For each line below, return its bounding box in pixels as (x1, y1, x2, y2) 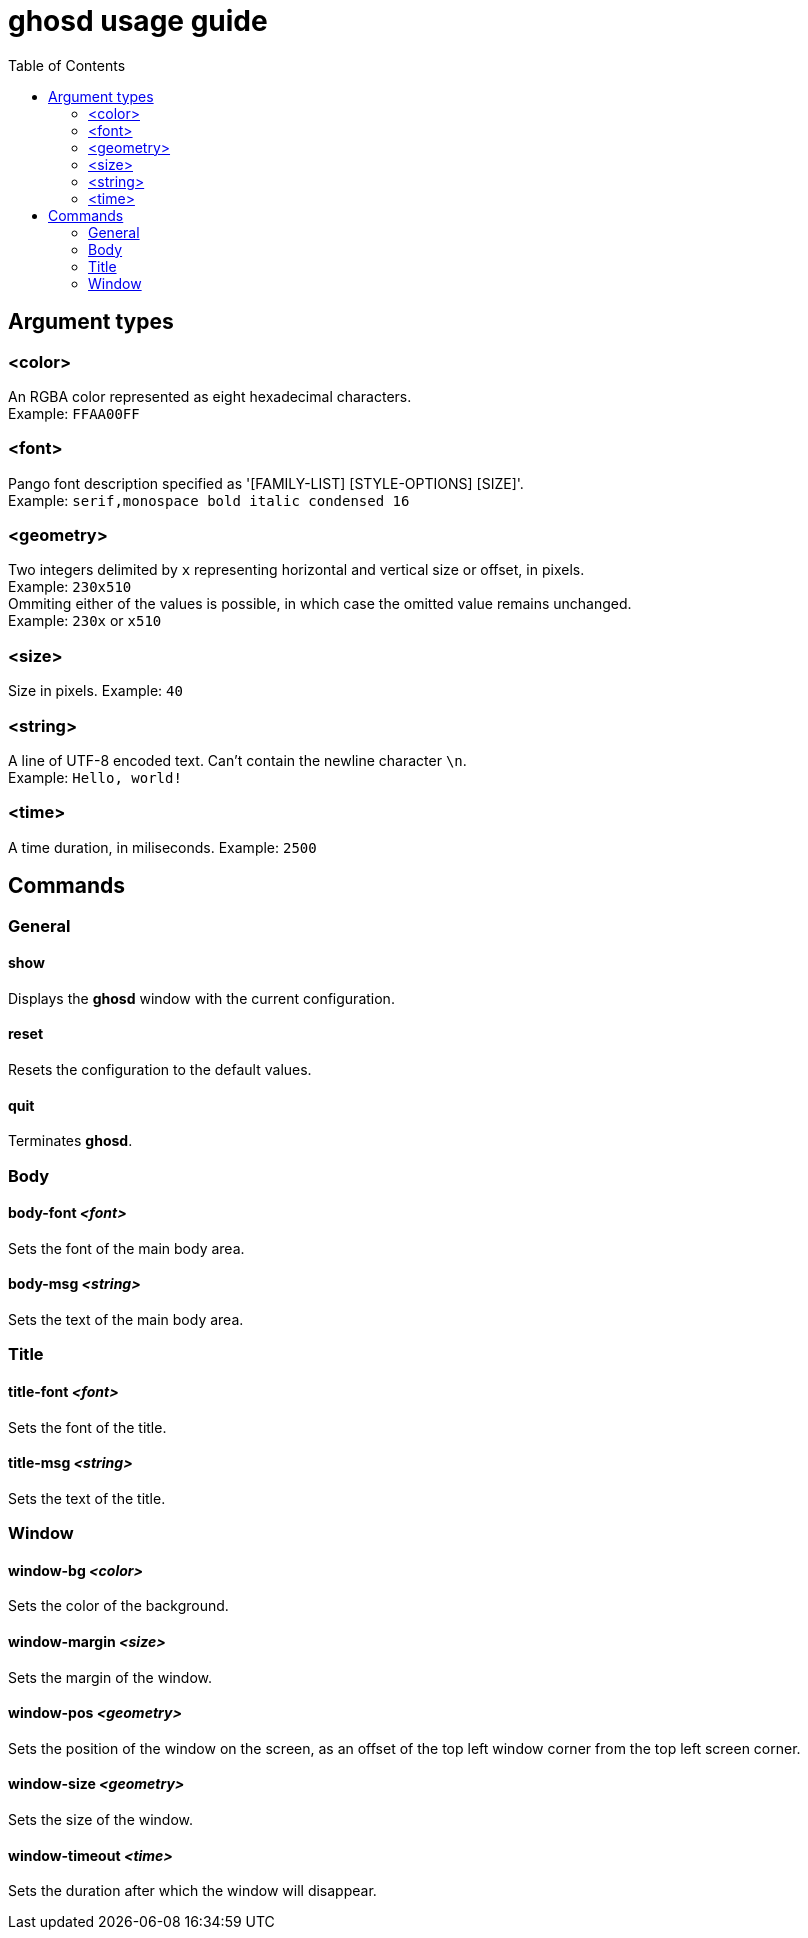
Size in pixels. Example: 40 (8, 682, 183, 700)
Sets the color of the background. (8, 1597, 229, 1615)
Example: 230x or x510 (8, 612, 162, 630)
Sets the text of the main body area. (8, 1311, 244, 1329)
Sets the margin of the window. (8, 1668, 212, 1686)
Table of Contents (8, 56, 126, 74)
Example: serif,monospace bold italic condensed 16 (8, 491, 410, 509)
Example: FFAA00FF (8, 404, 140, 422)
